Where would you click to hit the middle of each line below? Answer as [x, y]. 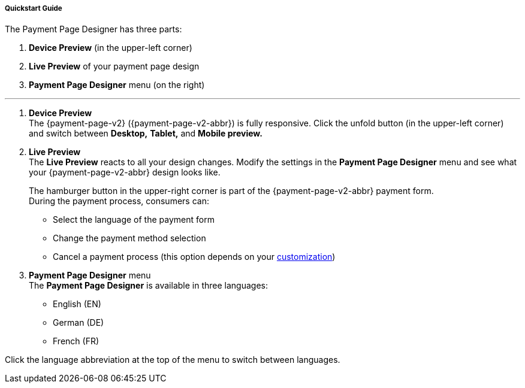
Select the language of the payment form [134, 220]
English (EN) [77, 304]
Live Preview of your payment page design [114, 66]
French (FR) [76, 341]
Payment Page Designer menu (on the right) [117, 85]
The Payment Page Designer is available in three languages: [148, 286]
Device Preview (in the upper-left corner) [111, 48]
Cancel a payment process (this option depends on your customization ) [194, 257]
